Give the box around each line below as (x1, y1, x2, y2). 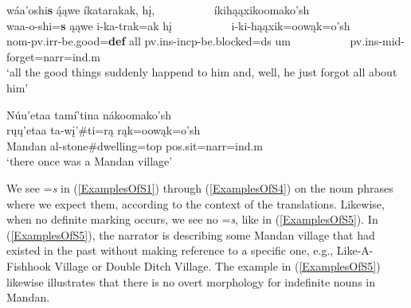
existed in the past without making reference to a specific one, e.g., (6, 242, 334, 259)
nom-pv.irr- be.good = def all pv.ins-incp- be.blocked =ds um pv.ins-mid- (6, 33, 405, 49)
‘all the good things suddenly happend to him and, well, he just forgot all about (6, 64, 397, 80)
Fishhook (6, 257, 51, 274)
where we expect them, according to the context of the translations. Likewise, (6, 195, 385, 212)
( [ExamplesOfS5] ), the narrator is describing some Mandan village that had (6, 226, 375, 243)
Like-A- (336, 242, 374, 259)
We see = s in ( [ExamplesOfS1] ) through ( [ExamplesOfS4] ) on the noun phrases (6, 179, 393, 196)
